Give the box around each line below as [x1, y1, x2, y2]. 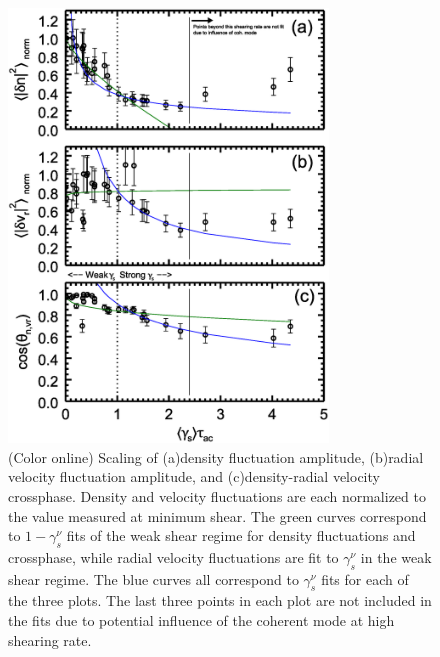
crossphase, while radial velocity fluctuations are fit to [8, 546, 339, 567]
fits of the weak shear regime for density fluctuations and [66, 525, 416, 546]
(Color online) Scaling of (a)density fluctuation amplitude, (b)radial [8, 446, 424, 467]
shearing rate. [8, 629, 92, 650]
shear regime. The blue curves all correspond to [8, 568, 299, 589]
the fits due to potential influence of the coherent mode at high [8, 610, 395, 631]
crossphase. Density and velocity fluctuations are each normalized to [8, 485, 426, 506]
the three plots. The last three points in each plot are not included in [8, 590, 432, 611]
